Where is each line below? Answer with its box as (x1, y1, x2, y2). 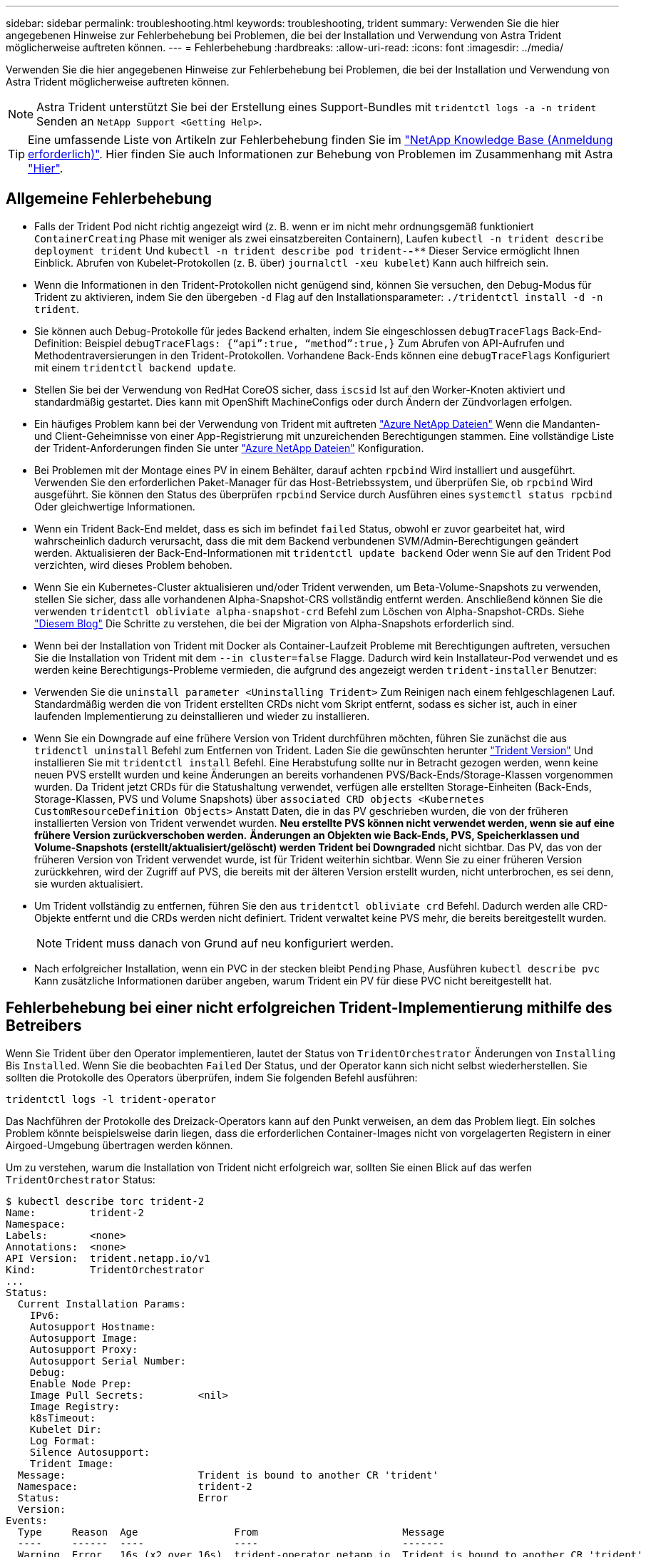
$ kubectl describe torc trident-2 (6, 1195, 205, 1207)
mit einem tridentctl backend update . (34, 361, 237, 374)
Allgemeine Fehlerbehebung (6, 190, 212, 208)
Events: (6, 1514, 48, 1526)
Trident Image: (29, 1457, 114, 1469)
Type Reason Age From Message (17, 1526, 445, 1538)
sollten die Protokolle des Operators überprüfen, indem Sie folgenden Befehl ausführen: (6, 1071, 418, 1084)
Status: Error (17, 1491, 228, 1504)
